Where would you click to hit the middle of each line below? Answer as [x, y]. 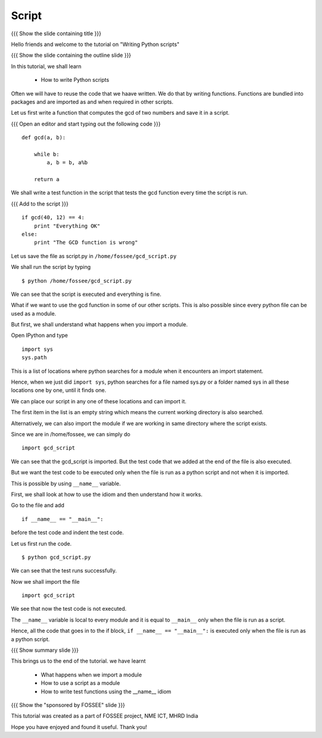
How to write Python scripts [75, 80]
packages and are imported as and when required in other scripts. [92, 102]
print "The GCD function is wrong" [86, 243]
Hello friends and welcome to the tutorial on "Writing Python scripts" [95, 44]
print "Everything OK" [67, 226]
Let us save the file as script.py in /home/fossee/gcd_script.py [94, 256]
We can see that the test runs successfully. [64, 571]
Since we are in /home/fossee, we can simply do [71, 434]
